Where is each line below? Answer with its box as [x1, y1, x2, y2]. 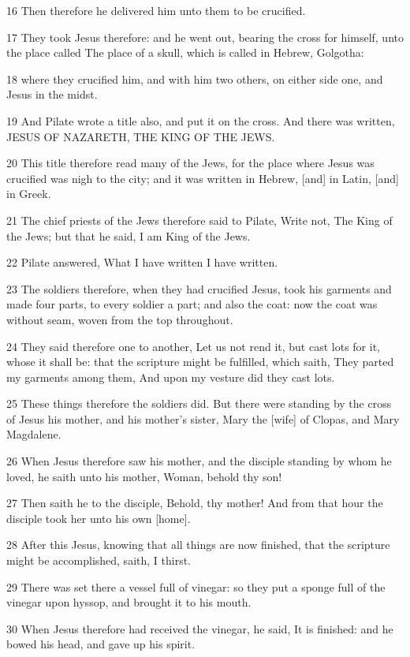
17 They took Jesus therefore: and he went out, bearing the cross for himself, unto [6, 28, 404, 45]
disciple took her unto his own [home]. [6, 510, 191, 526]
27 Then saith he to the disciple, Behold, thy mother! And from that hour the [6, 495, 383, 511]
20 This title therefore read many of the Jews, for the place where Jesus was [6, 155, 375, 171]
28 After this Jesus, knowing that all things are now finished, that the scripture [6, 536, 390, 553]
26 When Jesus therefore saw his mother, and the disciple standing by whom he [6, 453, 392, 469]
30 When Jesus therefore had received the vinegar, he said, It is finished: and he [6, 620, 393, 636]
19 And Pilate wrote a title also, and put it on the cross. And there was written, [6, 112, 395, 129]
